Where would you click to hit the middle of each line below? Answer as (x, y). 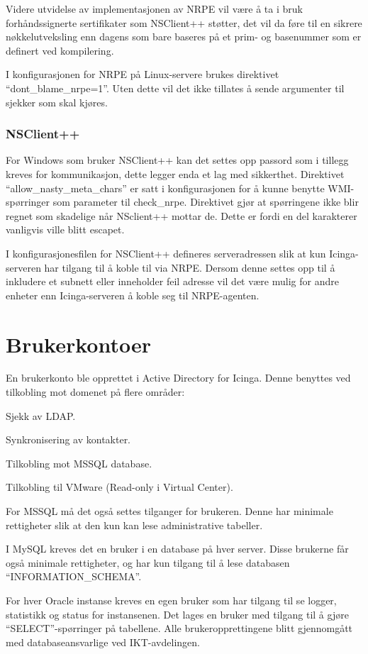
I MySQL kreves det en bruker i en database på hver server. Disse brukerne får (177, 549)
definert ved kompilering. (60, 50)
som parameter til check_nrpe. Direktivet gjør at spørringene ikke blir (206, 202)
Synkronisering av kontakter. (68, 439)
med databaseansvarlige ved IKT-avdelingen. (103, 642)
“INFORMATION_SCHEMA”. (74, 576)
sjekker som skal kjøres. (57, 102)
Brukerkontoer (78, 344)
